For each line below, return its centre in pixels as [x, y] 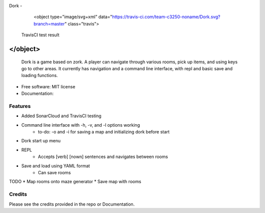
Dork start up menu [41, 141]
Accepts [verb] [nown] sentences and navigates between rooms [103, 157]
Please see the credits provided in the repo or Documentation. [72, 204]
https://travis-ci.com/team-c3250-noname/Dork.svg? [166, 17]
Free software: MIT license [48, 86]
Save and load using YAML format [56, 166]
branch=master [49, 24]
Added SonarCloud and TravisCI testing [61, 116]
